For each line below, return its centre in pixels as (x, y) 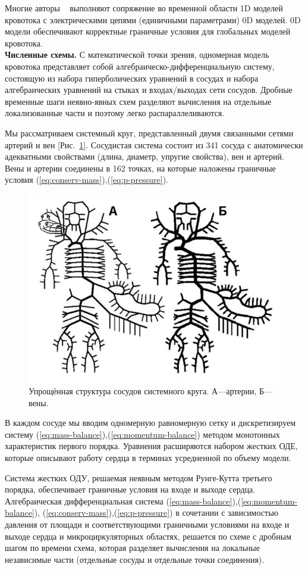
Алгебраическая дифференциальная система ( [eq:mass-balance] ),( (123, 501)
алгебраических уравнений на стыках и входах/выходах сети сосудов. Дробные (149, 90)
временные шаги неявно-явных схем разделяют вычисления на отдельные (138, 101)
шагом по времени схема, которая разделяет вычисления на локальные (132, 548)
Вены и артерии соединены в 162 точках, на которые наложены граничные (140, 168)
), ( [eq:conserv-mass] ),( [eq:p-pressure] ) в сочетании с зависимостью (156, 513)
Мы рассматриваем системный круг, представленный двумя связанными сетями (149, 133)
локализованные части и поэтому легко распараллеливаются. (115, 113)
